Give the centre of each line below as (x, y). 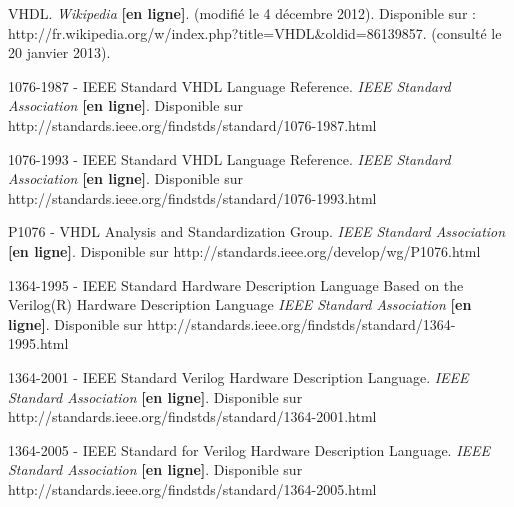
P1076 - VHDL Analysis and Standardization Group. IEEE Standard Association (257, 231)
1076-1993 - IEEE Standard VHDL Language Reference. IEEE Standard (229, 158)
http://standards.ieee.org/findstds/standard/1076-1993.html (192, 197)
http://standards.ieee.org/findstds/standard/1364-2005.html (192, 488)
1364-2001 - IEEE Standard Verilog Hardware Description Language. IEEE (238, 376)
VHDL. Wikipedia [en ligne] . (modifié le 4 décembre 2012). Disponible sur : (242, 13)
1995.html (38, 343)
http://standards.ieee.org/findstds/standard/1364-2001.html (192, 416)
